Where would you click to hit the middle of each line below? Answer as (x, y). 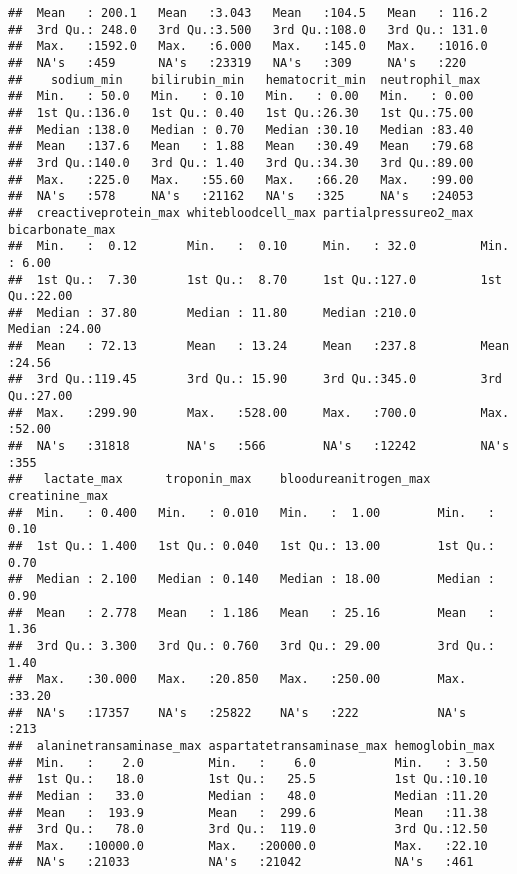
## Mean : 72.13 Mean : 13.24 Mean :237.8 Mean (259, 346)
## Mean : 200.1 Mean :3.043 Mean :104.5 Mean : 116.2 (248, 13)
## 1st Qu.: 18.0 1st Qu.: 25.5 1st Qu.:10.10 (248, 779)
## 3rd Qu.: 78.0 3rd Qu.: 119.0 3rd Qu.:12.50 (248, 829)
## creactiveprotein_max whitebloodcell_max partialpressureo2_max (241, 212)
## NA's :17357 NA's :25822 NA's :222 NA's (237, 712)
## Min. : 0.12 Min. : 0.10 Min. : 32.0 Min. (259, 246)
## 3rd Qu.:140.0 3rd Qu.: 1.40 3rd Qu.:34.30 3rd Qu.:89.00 (241, 162)
